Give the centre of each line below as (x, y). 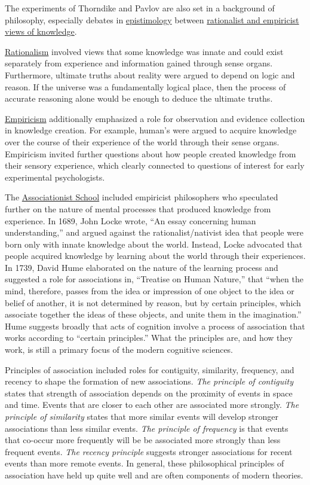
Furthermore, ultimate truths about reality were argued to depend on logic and (150, 74)
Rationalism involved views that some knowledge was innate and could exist (144, 51)
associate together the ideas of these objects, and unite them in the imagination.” (153, 314)
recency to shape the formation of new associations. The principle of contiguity (149, 381)
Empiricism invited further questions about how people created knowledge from (151, 153)
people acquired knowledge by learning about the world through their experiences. (155, 256)
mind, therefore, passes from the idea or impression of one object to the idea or (150, 291)
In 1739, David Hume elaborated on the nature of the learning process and (142, 267)
